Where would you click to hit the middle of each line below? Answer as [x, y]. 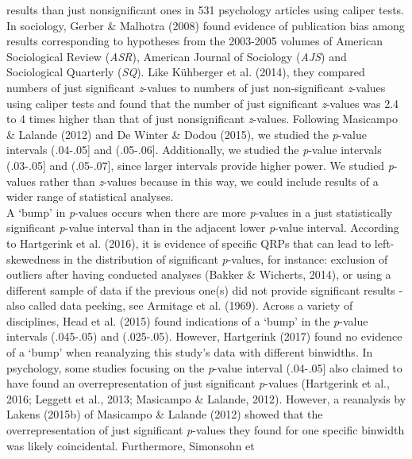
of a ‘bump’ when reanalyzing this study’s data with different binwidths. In [190, 352]
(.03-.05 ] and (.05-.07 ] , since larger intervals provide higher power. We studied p [200, 165]
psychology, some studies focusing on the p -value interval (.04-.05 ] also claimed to [204, 367]
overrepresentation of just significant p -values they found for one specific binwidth [206, 430]
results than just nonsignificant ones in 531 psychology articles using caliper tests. [206, 10]
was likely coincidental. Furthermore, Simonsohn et [131, 445]
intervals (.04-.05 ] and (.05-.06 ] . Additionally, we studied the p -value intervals [194, 150]
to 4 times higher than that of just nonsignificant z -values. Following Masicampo [202, 119]
